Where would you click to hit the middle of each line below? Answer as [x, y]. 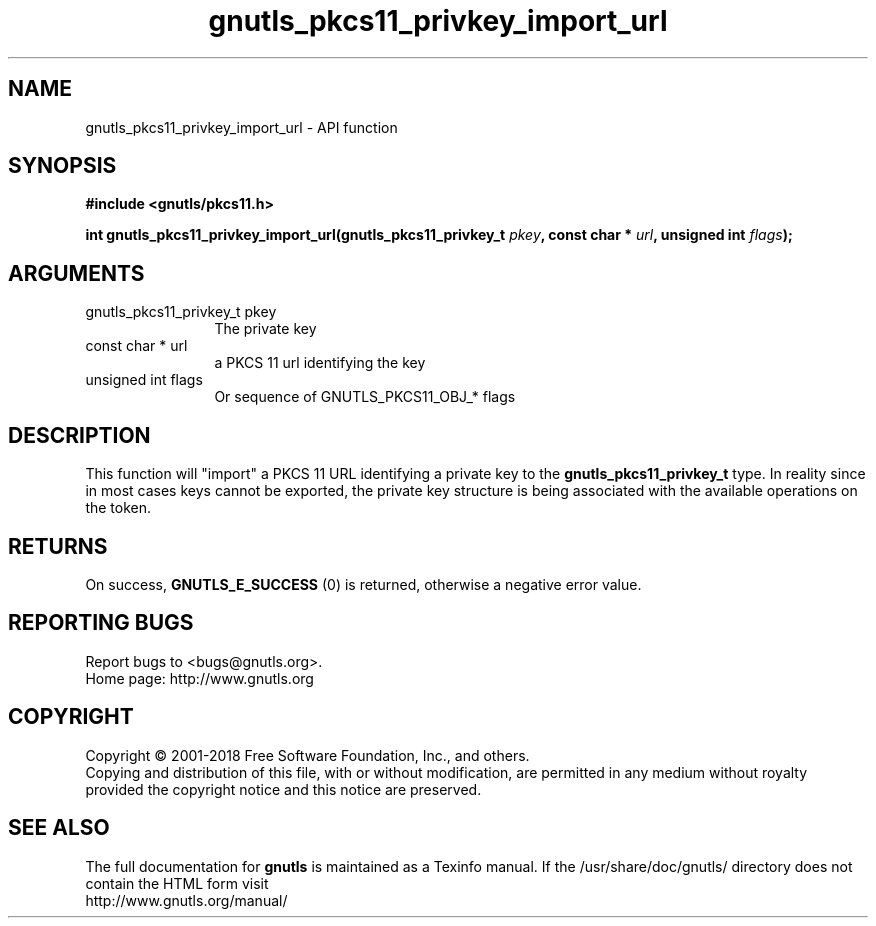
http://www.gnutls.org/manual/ [186, 900]
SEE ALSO [59, 828]
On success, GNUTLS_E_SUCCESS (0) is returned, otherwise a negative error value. [363, 584]
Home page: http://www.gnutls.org [199, 678]
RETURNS [58, 546]
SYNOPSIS [62, 166]
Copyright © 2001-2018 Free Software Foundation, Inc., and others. [307, 755]
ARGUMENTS [76, 273]
